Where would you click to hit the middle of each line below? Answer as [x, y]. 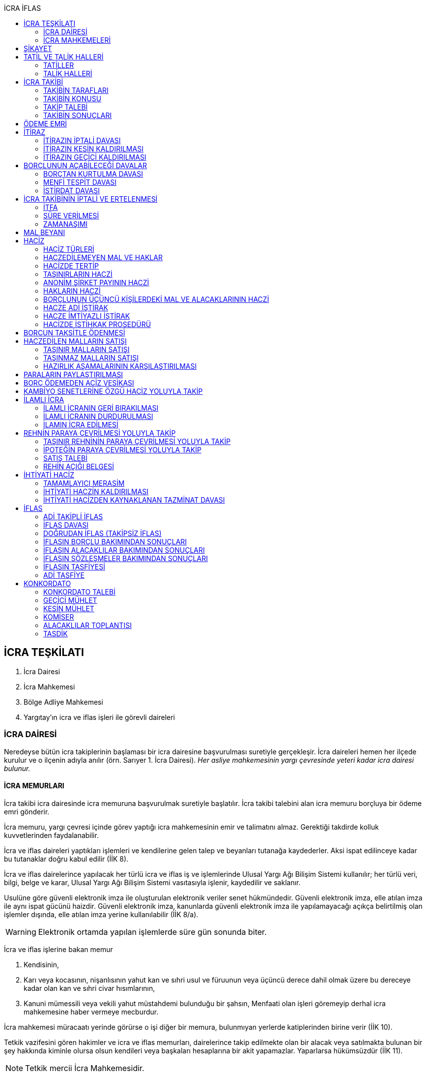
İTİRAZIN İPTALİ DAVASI [82, 140]
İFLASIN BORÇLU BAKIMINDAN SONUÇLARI [115, 542]
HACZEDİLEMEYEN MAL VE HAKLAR [103, 257]
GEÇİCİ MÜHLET [70, 600]
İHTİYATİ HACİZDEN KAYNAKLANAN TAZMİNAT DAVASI [134, 500]
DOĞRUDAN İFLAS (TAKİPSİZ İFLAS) [102, 533]
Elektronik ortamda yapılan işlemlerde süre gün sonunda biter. [152, 932]
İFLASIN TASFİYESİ [74, 567]
